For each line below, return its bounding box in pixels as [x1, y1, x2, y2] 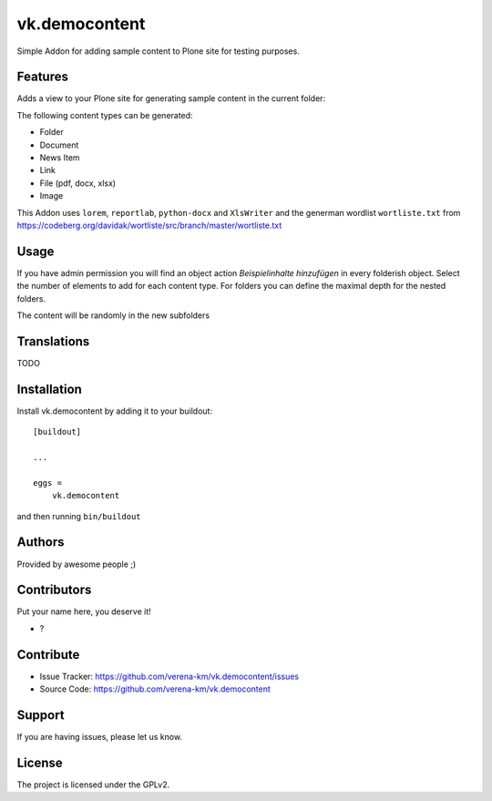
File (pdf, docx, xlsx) [39, 178, 117, 189]
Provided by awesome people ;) [16, 559, 137, 570]
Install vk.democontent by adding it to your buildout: [16, 406, 213, 416]
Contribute [16, 647, 80, 662]
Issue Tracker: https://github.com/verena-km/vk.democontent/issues [39, 671, 300, 682]
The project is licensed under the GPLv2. [16, 779, 170, 790]
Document [39, 139, 79, 150]
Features [16, 69, 68, 85]
